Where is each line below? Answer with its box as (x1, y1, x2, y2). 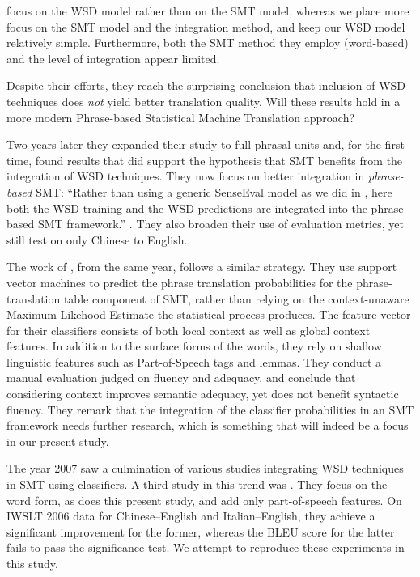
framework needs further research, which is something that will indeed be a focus (6, 417, 409, 434)
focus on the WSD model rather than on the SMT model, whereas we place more (6, 2, 409, 19)
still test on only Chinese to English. (6, 231, 188, 248)
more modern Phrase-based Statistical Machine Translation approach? (6, 108, 355, 125)
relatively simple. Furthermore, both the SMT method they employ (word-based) (6, 34, 409, 51)
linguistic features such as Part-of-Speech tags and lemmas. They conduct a (6, 353, 382, 370)
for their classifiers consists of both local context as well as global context (6, 321, 371, 338)
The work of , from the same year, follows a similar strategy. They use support (6, 258, 397, 275)
